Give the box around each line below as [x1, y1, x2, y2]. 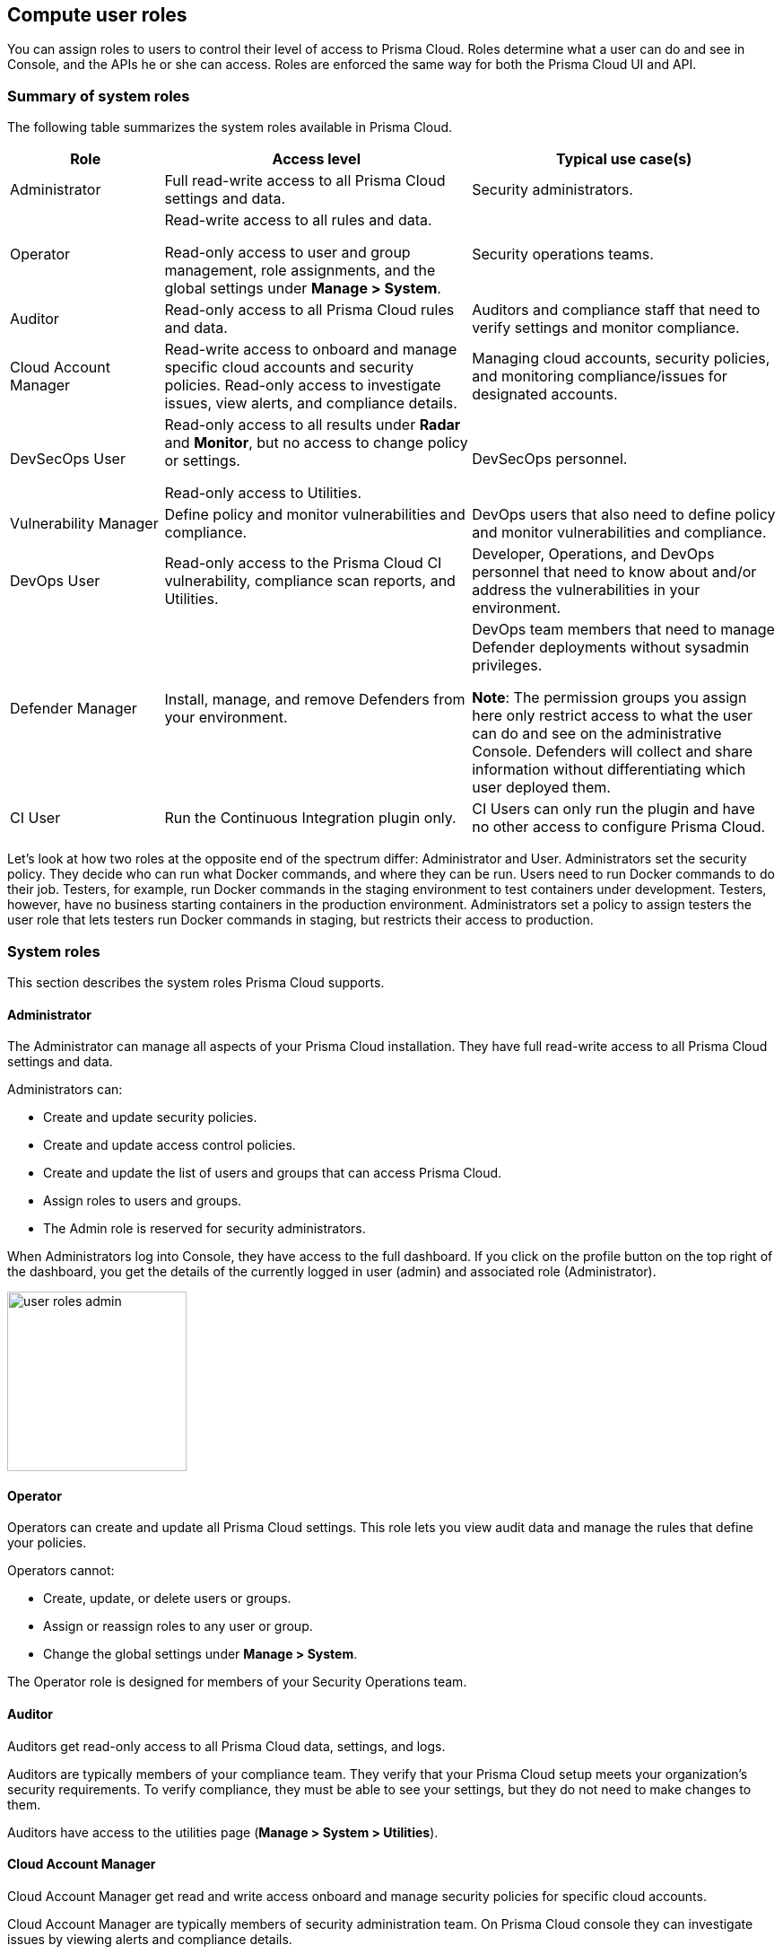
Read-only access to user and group [164, 243, 411, 262]
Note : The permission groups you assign [472, 688, 747, 707]
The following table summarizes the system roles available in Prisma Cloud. [7, 119, 453, 136]
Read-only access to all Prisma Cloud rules [164, 301, 455, 320]
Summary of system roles [7, 86, 190, 105]
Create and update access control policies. [43, 1137, 296, 1153]
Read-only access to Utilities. [164, 484, 361, 503]
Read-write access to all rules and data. [164, 211, 432, 230]
